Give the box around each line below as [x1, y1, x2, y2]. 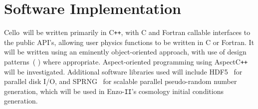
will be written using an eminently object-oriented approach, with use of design [4, 46, 247, 57]
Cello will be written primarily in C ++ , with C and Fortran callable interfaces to [4, 27, 251, 37]
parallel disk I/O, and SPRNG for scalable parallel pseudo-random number [4, 76, 237, 86]
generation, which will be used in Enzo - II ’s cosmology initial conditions [4, 85, 224, 96]
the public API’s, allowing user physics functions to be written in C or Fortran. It [4, 36, 255, 47]
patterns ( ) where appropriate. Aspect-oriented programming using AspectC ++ [4, 56, 248, 66]
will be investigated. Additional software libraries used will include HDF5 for [4, 66, 243, 76]
